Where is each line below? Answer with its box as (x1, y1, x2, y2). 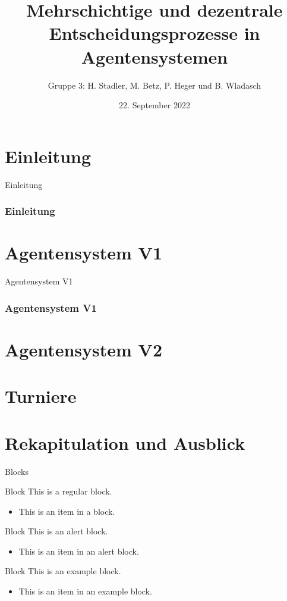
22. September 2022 (119, 99, 190, 111)
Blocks (5, 465, 29, 477)
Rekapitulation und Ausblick (5, 430, 245, 455)
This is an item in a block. (18, 505, 115, 517)
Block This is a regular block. (5, 485, 112, 497)
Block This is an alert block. (5, 525, 108, 537)
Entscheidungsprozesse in (49, 21, 260, 45)
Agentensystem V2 (5, 337, 163, 361)
